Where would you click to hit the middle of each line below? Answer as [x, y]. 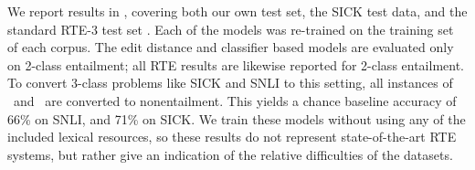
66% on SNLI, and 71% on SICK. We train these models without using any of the [237, 118]
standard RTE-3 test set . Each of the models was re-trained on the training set [231, 29]
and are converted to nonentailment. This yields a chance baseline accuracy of [235, 100]
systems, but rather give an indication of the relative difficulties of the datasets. [230, 154]
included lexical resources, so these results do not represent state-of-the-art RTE [232, 137]
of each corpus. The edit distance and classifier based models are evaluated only [231, 47]
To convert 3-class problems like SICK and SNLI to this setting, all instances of [230, 83]
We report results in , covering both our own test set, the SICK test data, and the [237, 11]
